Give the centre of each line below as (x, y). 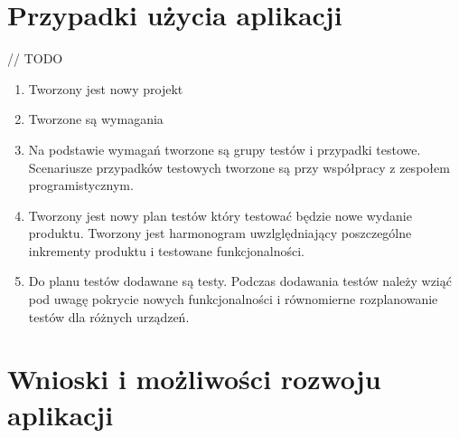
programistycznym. (81, 185)
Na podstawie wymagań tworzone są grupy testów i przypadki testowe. (225, 149)
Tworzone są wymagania (96, 119)
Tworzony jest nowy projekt (106, 88)
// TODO (35, 58)
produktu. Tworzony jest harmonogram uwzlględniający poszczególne (220, 233)
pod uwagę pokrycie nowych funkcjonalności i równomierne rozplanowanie (233, 299)
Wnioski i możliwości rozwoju (194, 379)
